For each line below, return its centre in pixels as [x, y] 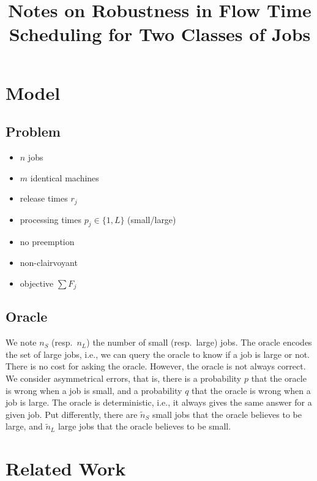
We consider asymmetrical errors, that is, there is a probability [124, 378]
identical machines [65, 177]
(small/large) [152, 219]
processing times [50, 219]
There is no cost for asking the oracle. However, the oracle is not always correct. [156, 366]
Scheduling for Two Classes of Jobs [160, 34]
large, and [24, 426]
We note [21, 342]
